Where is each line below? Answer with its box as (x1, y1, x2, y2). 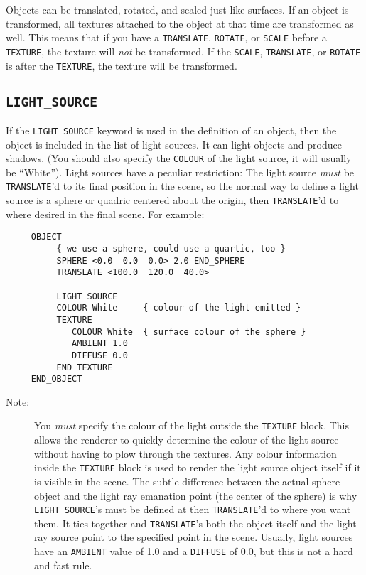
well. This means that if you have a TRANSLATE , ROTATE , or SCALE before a (6, 30, 327, 45)
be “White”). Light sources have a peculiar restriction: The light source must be (6, 164, 355, 179)
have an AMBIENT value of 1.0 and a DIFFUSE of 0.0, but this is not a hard (34, 544, 353, 559)
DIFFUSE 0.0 (72, 350, 128, 360)
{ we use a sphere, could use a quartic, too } (56, 244, 286, 254)
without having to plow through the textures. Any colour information (34, 446, 337, 461)
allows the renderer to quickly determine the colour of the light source (34, 432, 339, 447)
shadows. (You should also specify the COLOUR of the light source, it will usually (6, 151, 352, 166)
